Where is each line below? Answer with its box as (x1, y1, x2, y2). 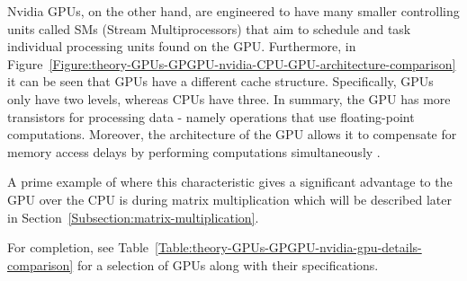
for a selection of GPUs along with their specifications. (76, 255, 379, 274)
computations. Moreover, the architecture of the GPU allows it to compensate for (7, 125, 457, 144)
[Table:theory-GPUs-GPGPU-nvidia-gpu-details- (155, 238, 422, 257)
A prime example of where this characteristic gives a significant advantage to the (7, 172, 453, 191)
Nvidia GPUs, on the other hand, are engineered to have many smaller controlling (7, 2, 460, 20)
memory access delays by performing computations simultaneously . (7, 142, 381, 161)
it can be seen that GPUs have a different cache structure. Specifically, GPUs (7, 72, 434, 91)
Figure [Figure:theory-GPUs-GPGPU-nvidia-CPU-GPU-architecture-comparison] (7, 54, 456, 73)
